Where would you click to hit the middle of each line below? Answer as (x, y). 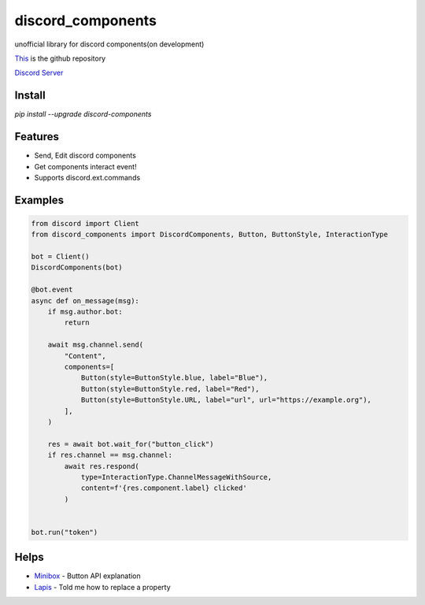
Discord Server (39, 73)
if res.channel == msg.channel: (110, 455)
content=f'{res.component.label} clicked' (164, 488)
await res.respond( (102, 466)
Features (37, 137)
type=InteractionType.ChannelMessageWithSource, (176, 477)
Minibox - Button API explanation (87, 576)
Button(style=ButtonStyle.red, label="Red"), (170, 389)
